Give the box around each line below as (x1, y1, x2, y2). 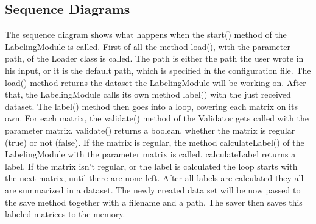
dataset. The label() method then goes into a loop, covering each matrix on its (5, 99, 298, 112)
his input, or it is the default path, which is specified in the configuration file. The (5, 63, 311, 76)
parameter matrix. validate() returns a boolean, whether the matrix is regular (5, 123, 295, 136)
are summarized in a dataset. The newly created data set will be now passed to (5, 183, 301, 196)
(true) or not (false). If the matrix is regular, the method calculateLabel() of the (5, 135, 304, 148)
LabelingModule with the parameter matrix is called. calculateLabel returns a (5, 148, 296, 161)
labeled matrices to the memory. (5, 208, 125, 220)
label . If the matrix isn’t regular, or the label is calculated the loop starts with (5, 159, 298, 172)
